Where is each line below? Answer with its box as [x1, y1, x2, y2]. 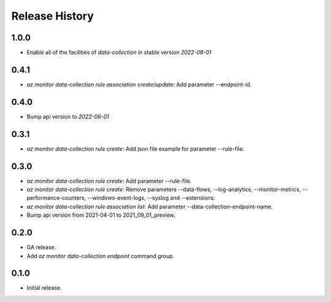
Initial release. [26, 284, 62, 292]
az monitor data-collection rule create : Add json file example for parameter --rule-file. [26, 145, 245, 153]
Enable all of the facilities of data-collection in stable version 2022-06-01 [26, 49, 211, 56]
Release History [11, 9, 94, 23]
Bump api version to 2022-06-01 [26, 113, 110, 120]
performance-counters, [26, 194, 86, 202]
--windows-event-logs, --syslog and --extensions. [87, 194, 216, 202]
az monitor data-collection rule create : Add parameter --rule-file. [26, 177, 192, 184]
